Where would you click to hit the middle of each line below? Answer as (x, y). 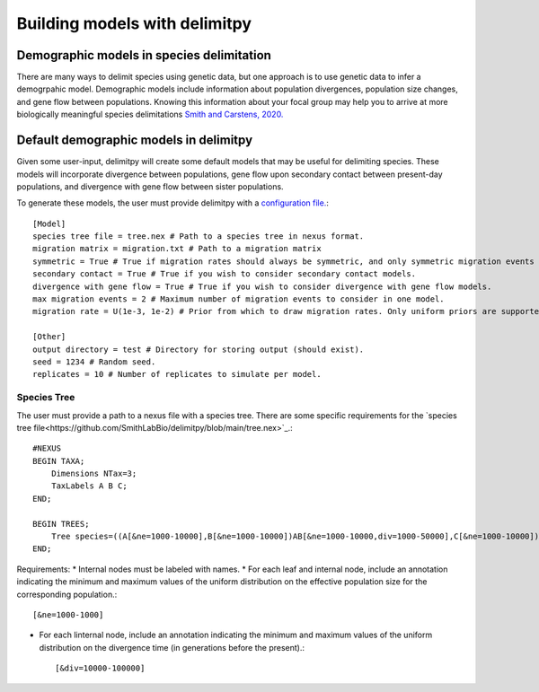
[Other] (49, 337)
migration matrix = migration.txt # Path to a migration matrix (177, 249)
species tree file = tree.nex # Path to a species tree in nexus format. (199, 237)
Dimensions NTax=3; (94, 474)
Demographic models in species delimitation (144, 55)
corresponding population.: (67, 594)
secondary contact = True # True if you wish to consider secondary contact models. (225, 274)
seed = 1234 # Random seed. (94, 362)
